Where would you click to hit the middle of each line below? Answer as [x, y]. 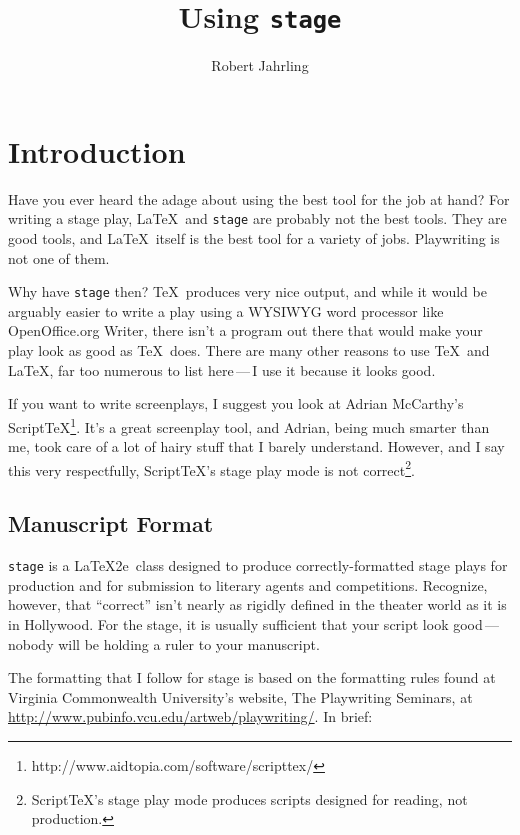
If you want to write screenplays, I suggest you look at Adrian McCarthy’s [236, 403]
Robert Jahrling [260, 65]
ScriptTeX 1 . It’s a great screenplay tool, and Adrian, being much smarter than [249, 425]
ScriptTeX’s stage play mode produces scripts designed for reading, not [249, 798]
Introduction [97, 150]
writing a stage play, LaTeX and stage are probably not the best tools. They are [257, 218]
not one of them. [59, 257]
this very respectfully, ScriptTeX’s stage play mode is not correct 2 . [211, 468]
